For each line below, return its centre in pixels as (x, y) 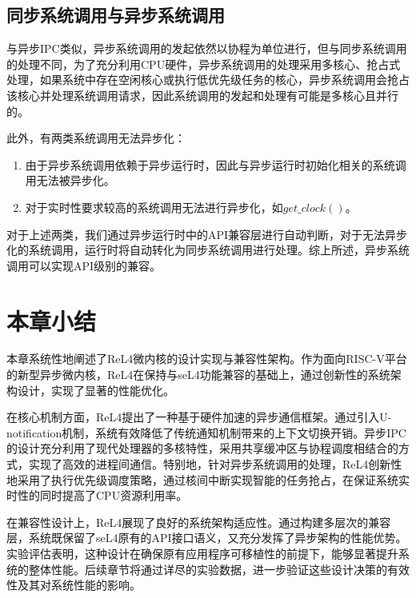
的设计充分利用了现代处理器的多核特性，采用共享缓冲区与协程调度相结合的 (202, 448)
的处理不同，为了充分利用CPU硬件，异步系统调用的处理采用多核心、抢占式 (204, 64)
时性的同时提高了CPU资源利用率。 (97, 495)
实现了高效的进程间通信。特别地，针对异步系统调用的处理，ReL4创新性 (215, 464)
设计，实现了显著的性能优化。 (96, 390)
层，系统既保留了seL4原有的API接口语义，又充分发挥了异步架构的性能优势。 (207, 538)
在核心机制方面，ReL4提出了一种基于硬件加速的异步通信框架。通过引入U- (199, 417)
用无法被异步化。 (70, 180)
